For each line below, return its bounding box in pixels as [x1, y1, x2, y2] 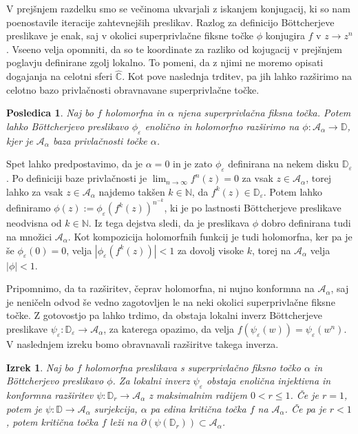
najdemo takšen [98, 184, 165, 198]
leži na [109, 415, 138, 429]
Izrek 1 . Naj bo [6, 360, 74, 374]
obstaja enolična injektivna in [206, 373, 331, 388]
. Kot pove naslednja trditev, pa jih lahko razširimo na [122, 69, 352, 83]
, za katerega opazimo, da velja [103, 321, 235, 335]
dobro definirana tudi [261, 216, 351, 230]
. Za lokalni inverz [112, 373, 190, 388]
